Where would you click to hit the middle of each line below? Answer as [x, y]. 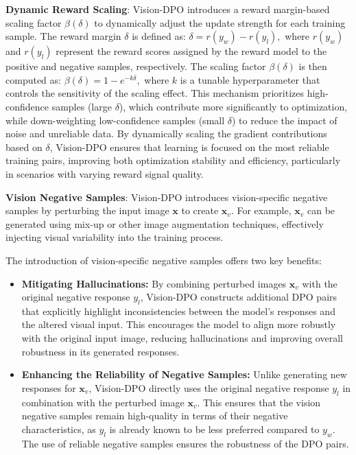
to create [200, 210]
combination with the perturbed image [103, 402]
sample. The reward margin [63, 36]
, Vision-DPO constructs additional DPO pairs [239, 297]
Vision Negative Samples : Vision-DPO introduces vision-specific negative [167, 197]
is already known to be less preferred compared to [214, 429]
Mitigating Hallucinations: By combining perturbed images [154, 283]
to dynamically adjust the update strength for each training [220, 22]
